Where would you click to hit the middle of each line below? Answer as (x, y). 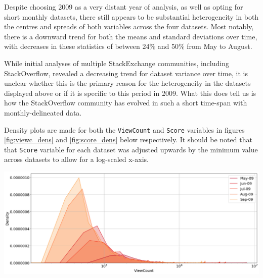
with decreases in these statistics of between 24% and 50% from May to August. (128, 46)
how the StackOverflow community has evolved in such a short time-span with (126, 103)
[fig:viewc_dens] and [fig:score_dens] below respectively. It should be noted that (128, 140)
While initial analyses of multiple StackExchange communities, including (117, 63)
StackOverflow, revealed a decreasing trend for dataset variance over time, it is (126, 73)
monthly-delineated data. (43, 112)
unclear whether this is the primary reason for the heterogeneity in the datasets (127, 83)
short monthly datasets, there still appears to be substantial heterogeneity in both (131, 16)
